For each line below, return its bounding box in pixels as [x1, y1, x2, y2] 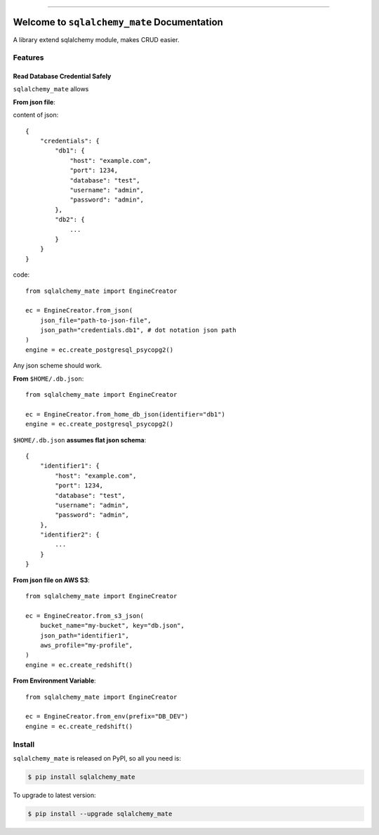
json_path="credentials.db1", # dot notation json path [39, 327, 237, 334]
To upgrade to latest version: [13, 791, 96, 799]
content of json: [13, 111, 59, 119]
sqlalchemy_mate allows [13, 85, 89, 93]
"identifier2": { [39, 531, 100, 539]
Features [13, 53, 44, 63]
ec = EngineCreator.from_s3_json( [25, 612, 144, 619]
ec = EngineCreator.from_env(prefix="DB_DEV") [25, 713, 189, 721]
